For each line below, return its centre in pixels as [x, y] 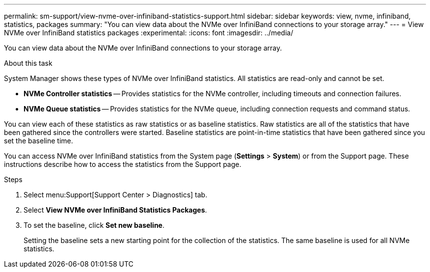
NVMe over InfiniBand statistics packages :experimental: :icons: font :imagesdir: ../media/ [149, 33]
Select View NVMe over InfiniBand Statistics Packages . [115, 210]
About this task [28, 63]
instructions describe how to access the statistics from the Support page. [123, 164]
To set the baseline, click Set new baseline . [94, 225]
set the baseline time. [39, 141]
